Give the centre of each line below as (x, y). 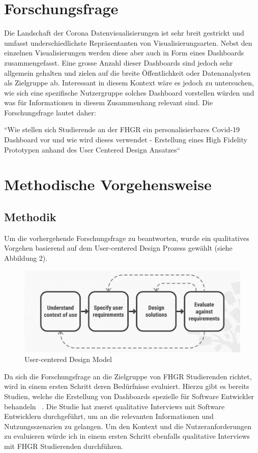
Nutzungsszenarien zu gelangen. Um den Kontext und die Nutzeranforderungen (128, 426)
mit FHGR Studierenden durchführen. (64, 446)
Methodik (30, 217)
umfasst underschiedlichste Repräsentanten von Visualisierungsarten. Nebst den (128, 42)
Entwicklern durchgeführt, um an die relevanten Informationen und (109, 416)
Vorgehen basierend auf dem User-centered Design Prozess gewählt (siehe (118, 248)
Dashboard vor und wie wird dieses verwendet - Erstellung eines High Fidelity (126, 140)
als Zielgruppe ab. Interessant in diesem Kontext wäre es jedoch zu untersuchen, (129, 83)
